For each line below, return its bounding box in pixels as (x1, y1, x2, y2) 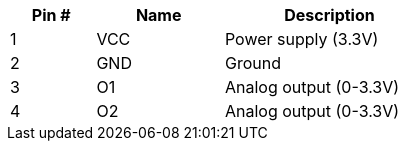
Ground (224, 53, 281, 73)
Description (284, 5, 375, 25)
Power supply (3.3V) (224, 29, 379, 49)
